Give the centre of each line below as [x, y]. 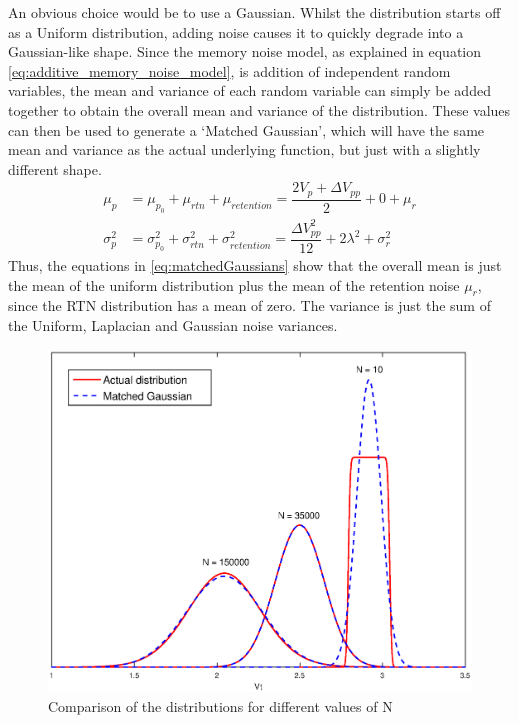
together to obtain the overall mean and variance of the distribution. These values [259, 109]
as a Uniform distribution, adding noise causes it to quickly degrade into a [236, 31]
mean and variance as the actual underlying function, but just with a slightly [244, 149]
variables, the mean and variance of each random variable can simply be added [249, 90]
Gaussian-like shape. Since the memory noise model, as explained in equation [245, 51]
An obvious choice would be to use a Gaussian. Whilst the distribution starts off [254, 12]
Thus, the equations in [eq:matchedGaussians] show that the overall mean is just [255, 265]
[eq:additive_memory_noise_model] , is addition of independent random [229, 70]
